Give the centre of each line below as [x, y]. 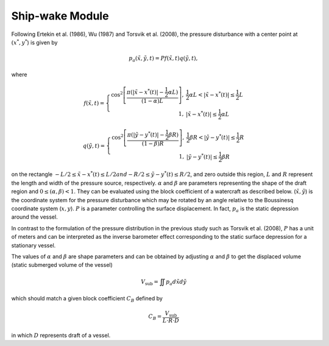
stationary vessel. [34, 245]
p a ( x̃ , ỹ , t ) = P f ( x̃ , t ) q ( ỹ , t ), [163, 59]
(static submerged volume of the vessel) [62, 265]
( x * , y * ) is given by [34, 42]
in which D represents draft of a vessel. [61, 335]
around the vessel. [34, 217]
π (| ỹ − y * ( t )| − [146, 134]
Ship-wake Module [60, 16]
